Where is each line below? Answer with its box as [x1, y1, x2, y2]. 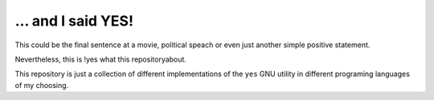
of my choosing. [14, 80, 69, 90]
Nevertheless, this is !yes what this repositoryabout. [14, 54, 186, 64]
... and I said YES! [14, 12, 134, 30]
